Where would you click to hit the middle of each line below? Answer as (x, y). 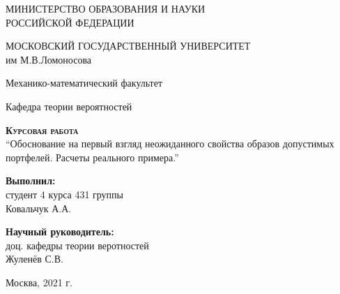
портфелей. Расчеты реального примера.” (92, 157)
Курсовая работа (42, 130)
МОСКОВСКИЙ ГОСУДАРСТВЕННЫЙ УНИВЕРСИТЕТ (128, 46)
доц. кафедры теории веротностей (77, 245)
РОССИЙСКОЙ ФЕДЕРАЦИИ (70, 22)
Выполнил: (31, 181)
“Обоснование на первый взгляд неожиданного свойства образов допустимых (170, 144)
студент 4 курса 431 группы (65, 194)
